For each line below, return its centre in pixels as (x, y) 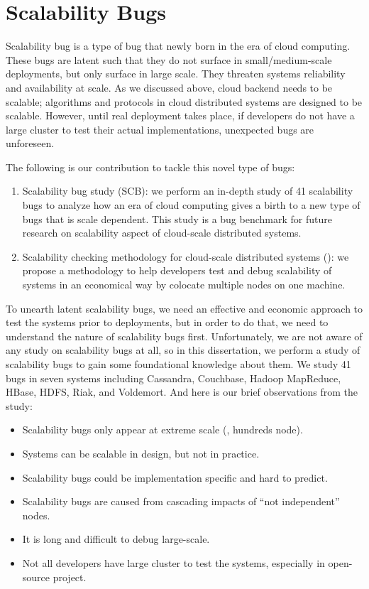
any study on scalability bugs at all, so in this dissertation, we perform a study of (183, 350)
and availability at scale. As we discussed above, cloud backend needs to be (169, 87)
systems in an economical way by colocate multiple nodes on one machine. (184, 285)
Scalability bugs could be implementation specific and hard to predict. (175, 477)
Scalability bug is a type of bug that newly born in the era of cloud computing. (178, 46)
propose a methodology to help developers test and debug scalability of (177, 270)
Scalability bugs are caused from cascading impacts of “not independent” (181, 501)
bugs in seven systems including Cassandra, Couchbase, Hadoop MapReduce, (174, 378)
